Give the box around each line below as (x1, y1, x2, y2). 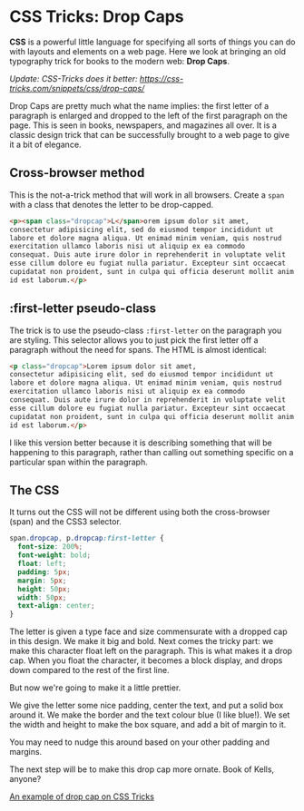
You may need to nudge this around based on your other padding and (9, 737, 270, 747)
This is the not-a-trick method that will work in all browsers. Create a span (9, 189, 285, 200)
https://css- (139, 73, 184, 83)
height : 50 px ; (17, 584, 71, 593)
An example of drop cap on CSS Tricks (9, 791, 154, 802)
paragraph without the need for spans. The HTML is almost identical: (9, 344, 267, 355)
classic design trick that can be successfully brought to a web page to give (9, 129, 290, 140)
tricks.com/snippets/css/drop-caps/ (9, 83, 145, 93)
